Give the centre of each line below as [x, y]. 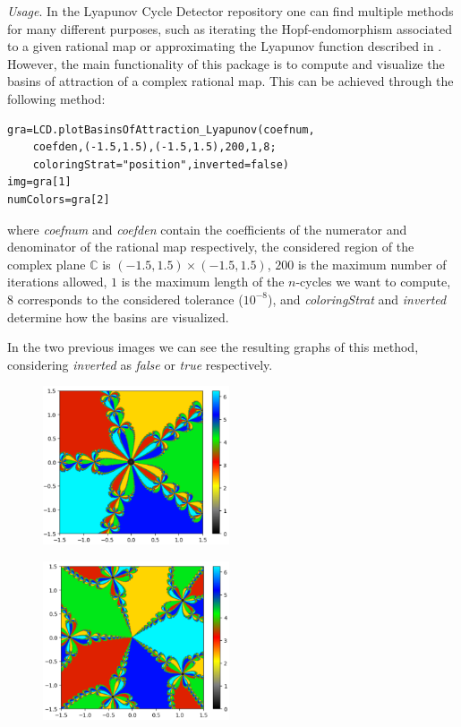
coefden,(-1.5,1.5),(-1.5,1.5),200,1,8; [154, 147]
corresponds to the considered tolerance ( [130, 299]
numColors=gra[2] [59, 199]
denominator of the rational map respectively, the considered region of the [211, 247]
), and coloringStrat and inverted [357, 299]
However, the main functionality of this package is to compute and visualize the [226, 63]
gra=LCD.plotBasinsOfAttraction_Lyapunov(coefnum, [161, 129]
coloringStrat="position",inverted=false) [161, 164]
